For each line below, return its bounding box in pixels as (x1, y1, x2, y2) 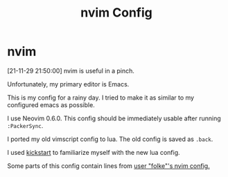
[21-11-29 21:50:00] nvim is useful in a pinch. (7, 66, 135, 75)
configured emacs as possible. (7, 100, 95, 109)
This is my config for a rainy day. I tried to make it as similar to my (7, 93, 195, 102)
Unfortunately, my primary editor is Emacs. (7, 80, 130, 88)
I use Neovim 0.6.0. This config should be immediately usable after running (7, 114, 222, 122)
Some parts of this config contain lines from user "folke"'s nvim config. (7, 161, 210, 170)
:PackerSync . (7, 121, 44, 129)
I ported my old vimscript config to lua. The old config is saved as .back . (7, 135, 213, 143)
